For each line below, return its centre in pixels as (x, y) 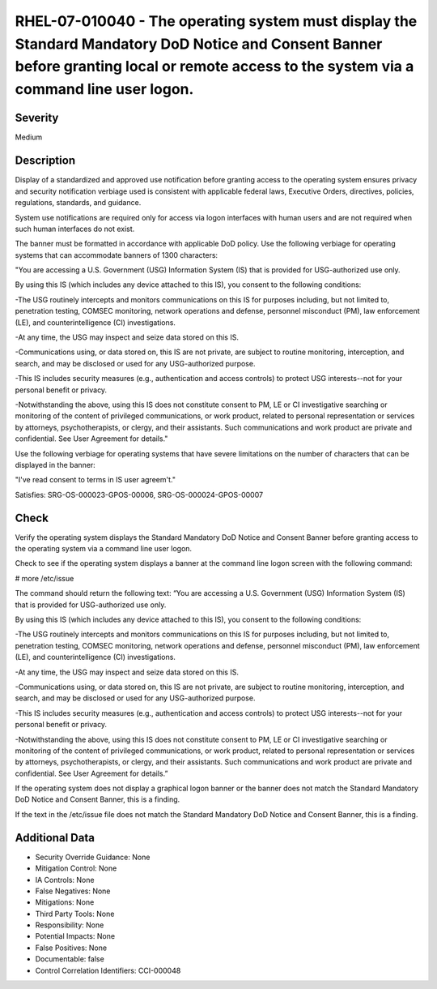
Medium (29, 137)
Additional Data (55, 838)
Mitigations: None (65, 902)
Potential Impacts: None (75, 936)
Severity (37, 118)
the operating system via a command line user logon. (104, 549)
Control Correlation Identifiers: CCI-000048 (108, 970)
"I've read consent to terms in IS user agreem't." (95, 480)
